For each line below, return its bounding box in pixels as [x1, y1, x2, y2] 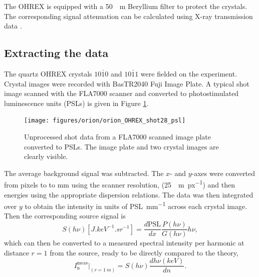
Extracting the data [4, 45, 109, 60]
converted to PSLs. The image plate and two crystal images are [24, 141, 219, 151]
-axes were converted [191, 167, 255, 178]
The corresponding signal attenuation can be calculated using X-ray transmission [4, 10, 253, 21]
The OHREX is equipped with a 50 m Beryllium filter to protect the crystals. [4, 1, 247, 11]
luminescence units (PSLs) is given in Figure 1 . [4, 97, 149, 108]
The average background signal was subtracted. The [4, 167, 164, 178]
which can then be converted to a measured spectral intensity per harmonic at [4, 237, 244, 248]
